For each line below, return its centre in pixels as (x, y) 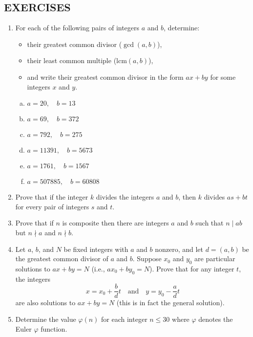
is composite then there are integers (116, 223)
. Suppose (147, 258)
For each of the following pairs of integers (77, 28)
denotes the (216, 319)
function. (54, 328)
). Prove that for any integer (192, 268)
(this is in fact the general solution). (170, 303)
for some (223, 77)
